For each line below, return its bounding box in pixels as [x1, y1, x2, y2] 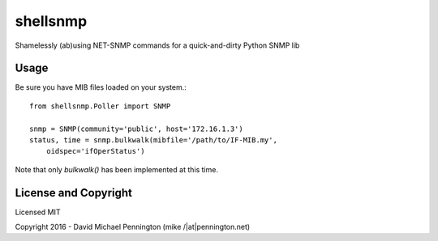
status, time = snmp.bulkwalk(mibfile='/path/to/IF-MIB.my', [29, 136, 277, 145]
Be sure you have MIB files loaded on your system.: [15, 82, 187, 92]
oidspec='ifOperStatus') [45, 146, 145, 156]
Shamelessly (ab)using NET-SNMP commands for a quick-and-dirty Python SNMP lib [15, 40, 300, 50]
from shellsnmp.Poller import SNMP [29, 101, 171, 111]
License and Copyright [15, 186, 133, 200]
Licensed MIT [15, 207, 61, 217]
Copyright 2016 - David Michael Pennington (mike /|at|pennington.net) [15, 222, 251, 232]
